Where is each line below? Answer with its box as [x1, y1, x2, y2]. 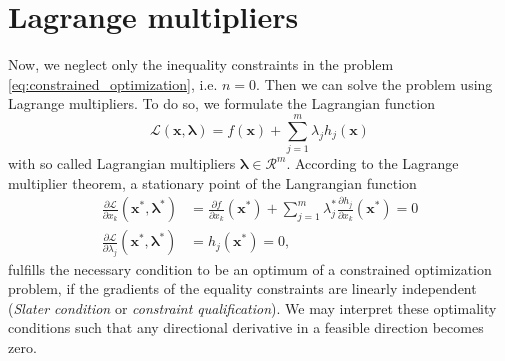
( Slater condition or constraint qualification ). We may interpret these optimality [8, 297, 497, 318]
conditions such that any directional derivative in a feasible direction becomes [8, 317, 484, 338]
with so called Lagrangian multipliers [8, 153, 236, 174]
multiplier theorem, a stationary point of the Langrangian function [8, 172, 417, 193]
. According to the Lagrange [286, 153, 459, 174]
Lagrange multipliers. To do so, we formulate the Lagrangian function [8, 93, 435, 114]
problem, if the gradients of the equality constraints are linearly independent [8, 278, 477, 299]
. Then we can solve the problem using [256, 73, 493, 94]
